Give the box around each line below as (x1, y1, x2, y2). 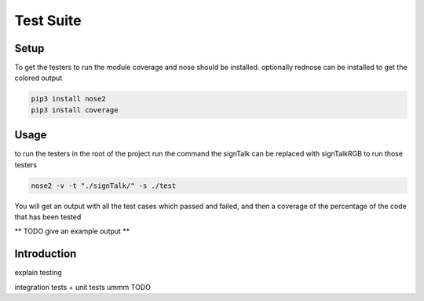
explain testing (14, 268, 62, 277)
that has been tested (14, 212, 82, 222)
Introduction (14, 248, 77, 261)
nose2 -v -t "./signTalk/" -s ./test (31, 181, 177, 190)
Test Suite (14, 12, 82, 29)
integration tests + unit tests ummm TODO (14, 282, 151, 292)
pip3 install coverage (31, 105, 119, 114)
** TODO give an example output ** (14, 226, 130, 236)
